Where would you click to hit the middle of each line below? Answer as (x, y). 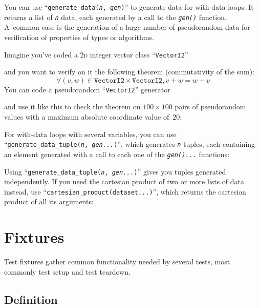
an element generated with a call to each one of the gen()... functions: (117, 154)
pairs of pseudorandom (210, 107)
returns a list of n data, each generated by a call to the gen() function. (115, 17)
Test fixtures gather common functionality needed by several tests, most (117, 262)
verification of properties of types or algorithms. (79, 37)
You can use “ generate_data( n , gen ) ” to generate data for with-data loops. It (129, 7)
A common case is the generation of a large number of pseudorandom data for (127, 27)
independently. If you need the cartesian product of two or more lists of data (124, 181)
